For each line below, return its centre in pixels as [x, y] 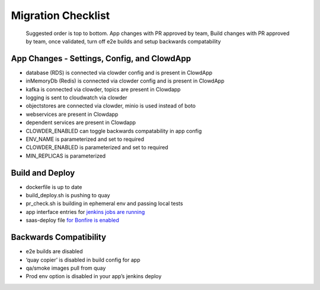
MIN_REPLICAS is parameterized [66, 156]
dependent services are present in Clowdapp [81, 122]
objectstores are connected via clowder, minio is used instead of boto [111, 106]
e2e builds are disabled [54, 251]
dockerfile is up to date [54, 187]
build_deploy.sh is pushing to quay [68, 196]
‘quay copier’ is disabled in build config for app [83, 260]
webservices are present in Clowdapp [72, 114]
